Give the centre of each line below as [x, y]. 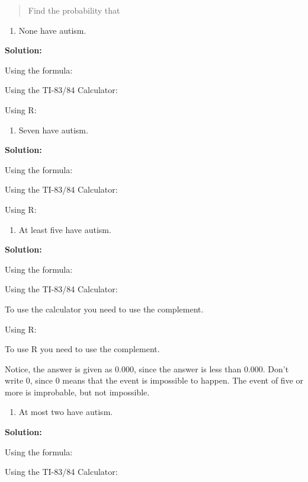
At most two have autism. [66, 412]
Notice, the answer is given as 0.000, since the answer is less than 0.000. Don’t [147, 368]
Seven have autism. [53, 130]
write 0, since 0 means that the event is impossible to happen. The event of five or [154, 380]
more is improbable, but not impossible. [77, 392]
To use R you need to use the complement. [82, 349]
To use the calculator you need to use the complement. [104, 309]
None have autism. [52, 30]
